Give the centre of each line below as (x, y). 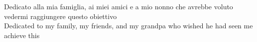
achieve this (22, 35)
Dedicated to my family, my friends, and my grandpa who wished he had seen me (128, 26)
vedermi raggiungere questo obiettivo (61, 16)
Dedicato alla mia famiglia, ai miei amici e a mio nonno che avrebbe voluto (119, 6)
